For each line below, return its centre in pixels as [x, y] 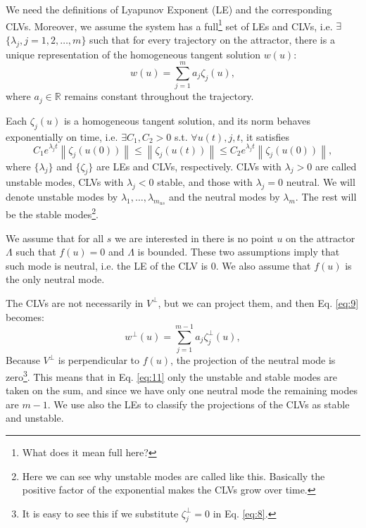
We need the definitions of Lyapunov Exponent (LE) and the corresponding [169, 9]
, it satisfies [265, 136]
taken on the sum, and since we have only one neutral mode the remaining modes [182, 390]
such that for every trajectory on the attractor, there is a [212, 39]
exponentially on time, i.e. [62, 136]
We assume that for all [55, 238]
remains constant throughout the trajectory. [159, 96]
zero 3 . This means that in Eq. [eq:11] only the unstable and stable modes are [171, 375]
